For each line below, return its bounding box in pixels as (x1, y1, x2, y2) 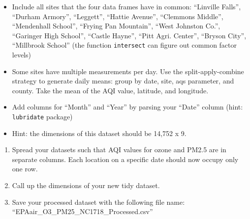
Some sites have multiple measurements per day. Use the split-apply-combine (12, 66, 244, 76)
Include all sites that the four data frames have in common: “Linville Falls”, (12, 1, 241, 11)
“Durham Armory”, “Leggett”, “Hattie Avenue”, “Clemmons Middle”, (12, 11, 223, 21)
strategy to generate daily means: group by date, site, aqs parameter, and (12, 76, 234, 86)
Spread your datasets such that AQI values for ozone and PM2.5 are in (12, 144, 226, 155)
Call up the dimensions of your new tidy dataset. (12, 180, 160, 191)
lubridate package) (12, 111, 73, 121)
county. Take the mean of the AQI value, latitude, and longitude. (12, 85, 209, 95)
